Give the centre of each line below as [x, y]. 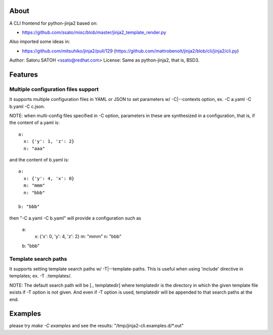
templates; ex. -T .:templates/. [40, 276]
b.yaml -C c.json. [27, 106]
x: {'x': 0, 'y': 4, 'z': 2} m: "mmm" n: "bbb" [78, 237]
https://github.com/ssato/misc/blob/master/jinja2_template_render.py [94, 32]
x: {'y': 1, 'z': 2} [49, 142]
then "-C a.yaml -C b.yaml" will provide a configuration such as [75, 218]
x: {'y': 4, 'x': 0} [49, 178]
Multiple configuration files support [54, 89]
